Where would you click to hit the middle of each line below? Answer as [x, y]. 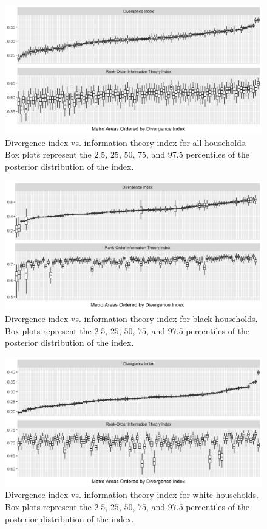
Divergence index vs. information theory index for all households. [126, 142]
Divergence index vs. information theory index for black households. [131, 318]
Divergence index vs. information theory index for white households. [132, 495]
